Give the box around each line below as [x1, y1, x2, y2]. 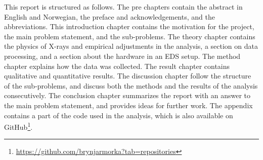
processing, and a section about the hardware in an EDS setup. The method [4, 50, 241, 61]
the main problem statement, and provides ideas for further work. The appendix [4, 100, 253, 110]
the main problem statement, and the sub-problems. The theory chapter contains [4, 31, 255, 41]
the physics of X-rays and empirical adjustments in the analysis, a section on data [4, 41, 258, 51]
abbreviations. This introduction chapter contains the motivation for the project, [4, 21, 254, 32]
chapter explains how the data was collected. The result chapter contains [4, 60, 230, 71]
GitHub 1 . [4, 120, 33, 132]
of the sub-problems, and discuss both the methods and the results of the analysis [4, 80, 258, 91]
